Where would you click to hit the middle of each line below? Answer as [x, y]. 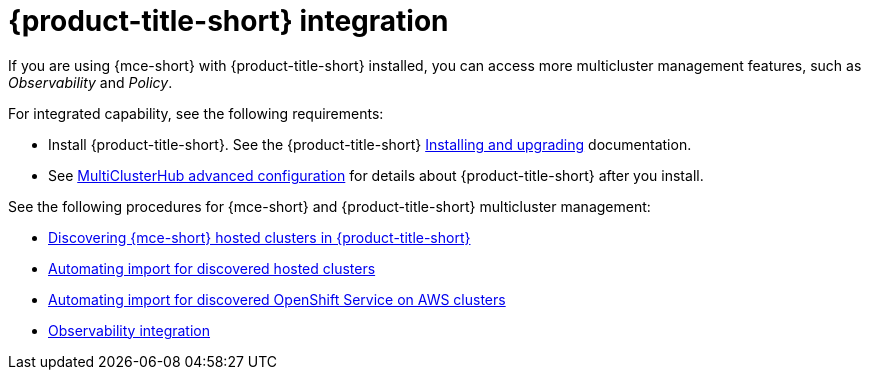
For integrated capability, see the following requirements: [196, 113]
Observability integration [129, 330]
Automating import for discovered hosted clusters [212, 268]
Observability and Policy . [90, 82]
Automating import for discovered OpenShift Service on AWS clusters [277, 299]
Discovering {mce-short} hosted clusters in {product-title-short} [259, 237]
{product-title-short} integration [228, 21]
